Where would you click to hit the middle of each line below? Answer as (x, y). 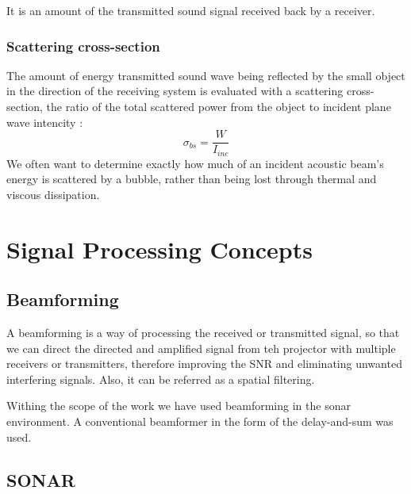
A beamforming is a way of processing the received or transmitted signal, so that (203, 333)
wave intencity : (45, 122)
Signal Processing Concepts (159, 249)
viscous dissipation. (53, 194)
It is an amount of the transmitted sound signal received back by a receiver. (191, 10)
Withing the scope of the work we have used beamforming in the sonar (179, 406)
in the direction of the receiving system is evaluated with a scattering (175, 91)
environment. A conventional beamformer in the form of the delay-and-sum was (200, 421)
